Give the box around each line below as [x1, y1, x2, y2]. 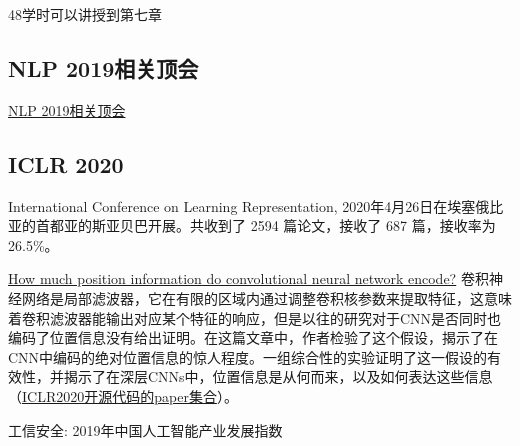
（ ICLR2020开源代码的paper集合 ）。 [8, 385, 238, 406]
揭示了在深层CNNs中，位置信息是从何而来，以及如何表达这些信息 [63, 366, 493, 387]
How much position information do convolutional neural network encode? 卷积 [8, 268, 489, 289]
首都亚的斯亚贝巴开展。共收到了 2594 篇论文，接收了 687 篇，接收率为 [35, 215, 496, 236]
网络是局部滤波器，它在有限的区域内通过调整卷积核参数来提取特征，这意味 [21, 287, 512, 308]
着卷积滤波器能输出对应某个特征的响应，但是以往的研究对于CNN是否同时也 [8, 307, 502, 328]
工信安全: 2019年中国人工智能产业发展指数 [8, 419, 283, 440]
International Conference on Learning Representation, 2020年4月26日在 [8, 195, 448, 216]
